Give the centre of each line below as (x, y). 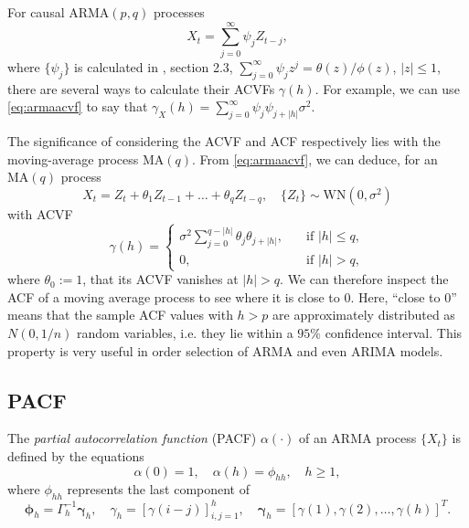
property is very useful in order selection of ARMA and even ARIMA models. (225, 350)
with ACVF (40, 213)
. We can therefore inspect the (364, 279)
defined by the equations (76, 455)
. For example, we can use (387, 88)
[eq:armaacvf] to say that (78, 106)
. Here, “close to (395, 296)
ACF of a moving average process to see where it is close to (174, 296)
